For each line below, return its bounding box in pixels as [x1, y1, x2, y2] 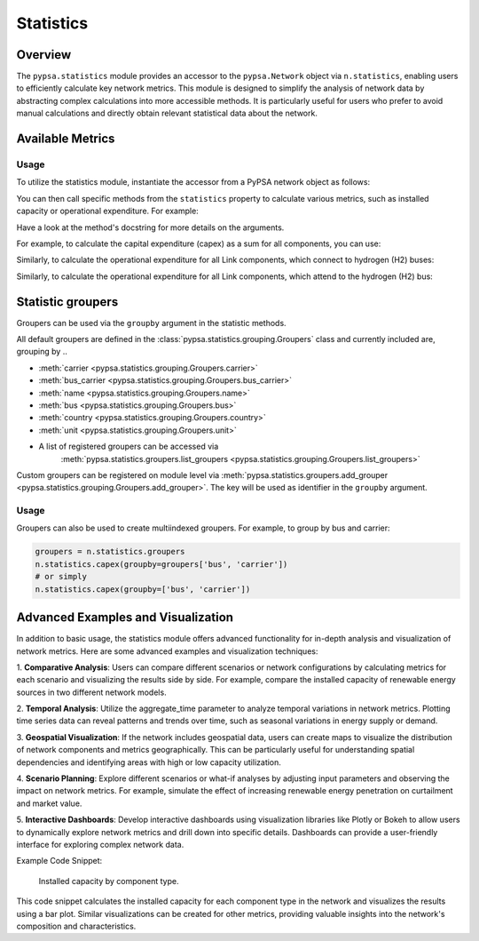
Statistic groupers [16, 294, 119, 309]
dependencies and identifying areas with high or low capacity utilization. [16, 756, 281, 768]
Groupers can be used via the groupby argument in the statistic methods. [16, 317, 287, 328]
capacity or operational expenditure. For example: [16, 205, 199, 217]
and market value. [16, 798, 82, 809]
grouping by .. [16, 347, 68, 357]
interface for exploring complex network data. [16, 839, 185, 849]
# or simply [35, 571, 88, 582]
